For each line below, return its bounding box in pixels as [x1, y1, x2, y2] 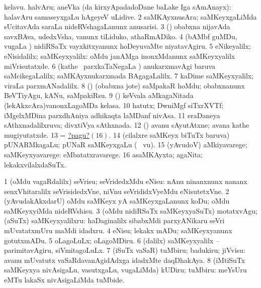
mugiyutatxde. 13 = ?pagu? [4, 129, 90, 140]
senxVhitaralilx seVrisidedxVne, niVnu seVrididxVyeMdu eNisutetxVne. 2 [4, 185, 229, 196]
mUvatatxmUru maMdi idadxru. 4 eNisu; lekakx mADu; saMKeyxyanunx [4, 225, 232, 236]
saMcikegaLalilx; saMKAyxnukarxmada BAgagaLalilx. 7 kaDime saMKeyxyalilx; [4, 70, 254, 81]
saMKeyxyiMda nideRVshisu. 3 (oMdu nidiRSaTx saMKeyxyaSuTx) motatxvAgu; [4, 205, 258, 216]
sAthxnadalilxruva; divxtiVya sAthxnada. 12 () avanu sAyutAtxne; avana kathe [4, 120, 249, 130]
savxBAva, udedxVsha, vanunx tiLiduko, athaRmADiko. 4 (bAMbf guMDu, [4, 31, 237, 41]
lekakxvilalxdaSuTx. [4, 159, 66, 169]
